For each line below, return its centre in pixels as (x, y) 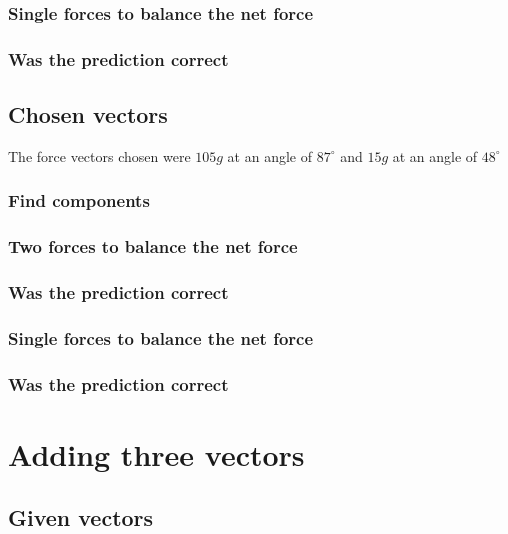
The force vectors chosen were (99, 155)
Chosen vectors (88, 114)
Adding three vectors (156, 453)
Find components (79, 200)
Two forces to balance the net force (153, 246)
